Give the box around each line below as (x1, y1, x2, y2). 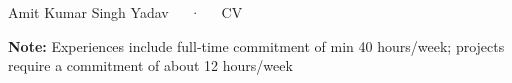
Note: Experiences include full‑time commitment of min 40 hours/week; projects (8, 35, 505, 56)
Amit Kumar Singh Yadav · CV (8, 2, 243, 23)
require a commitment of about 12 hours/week (8, 55, 293, 76)
